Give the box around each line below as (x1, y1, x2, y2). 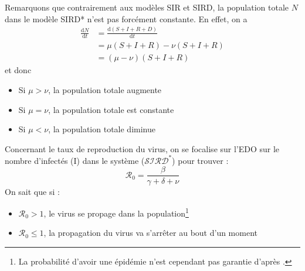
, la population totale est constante (48, 103, 174, 115)
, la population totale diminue (48, 123, 155, 135)
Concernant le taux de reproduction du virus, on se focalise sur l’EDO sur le (5, 142, 280, 155)
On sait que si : (5, 185, 60, 197)
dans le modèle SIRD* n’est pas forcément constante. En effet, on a (5, 12, 248, 25)
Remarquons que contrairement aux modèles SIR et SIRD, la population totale (5, 1, 289, 13)
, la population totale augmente (48, 84, 162, 96)
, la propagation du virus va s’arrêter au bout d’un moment (43, 227, 257, 239)
